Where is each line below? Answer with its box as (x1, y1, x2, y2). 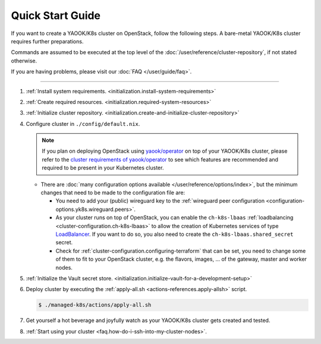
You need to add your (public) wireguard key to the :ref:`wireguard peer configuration (55, 197, 265, 204)
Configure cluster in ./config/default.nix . (26, 120, 140, 127)
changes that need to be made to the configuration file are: (40, 189, 185, 196)
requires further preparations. (11, 37, 84, 45)
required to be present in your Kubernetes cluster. (42, 164, 164, 172)
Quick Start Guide (11, 9, 101, 22)
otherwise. (11, 57, 37, 64)
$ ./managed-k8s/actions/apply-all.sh (38, 302, 152, 308)
